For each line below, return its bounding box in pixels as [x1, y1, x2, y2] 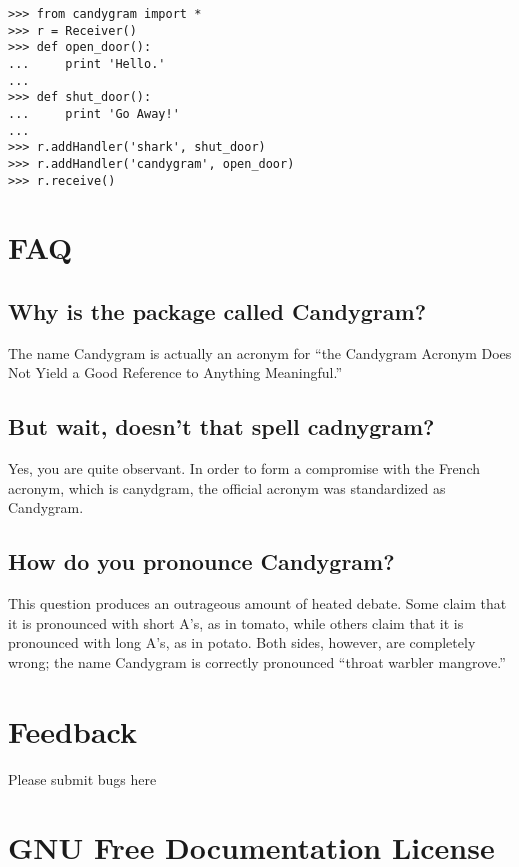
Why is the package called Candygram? [8, 295, 427, 326]
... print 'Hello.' [8, 56, 166, 71]
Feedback [8, 710, 137, 751]
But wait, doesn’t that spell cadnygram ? [8, 411, 435, 442]
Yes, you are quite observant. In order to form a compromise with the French [8, 458, 481, 479]
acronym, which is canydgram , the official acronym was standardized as [8, 477, 446, 498]
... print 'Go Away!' [8, 106, 180, 121]
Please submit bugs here [8, 768, 157, 789]
